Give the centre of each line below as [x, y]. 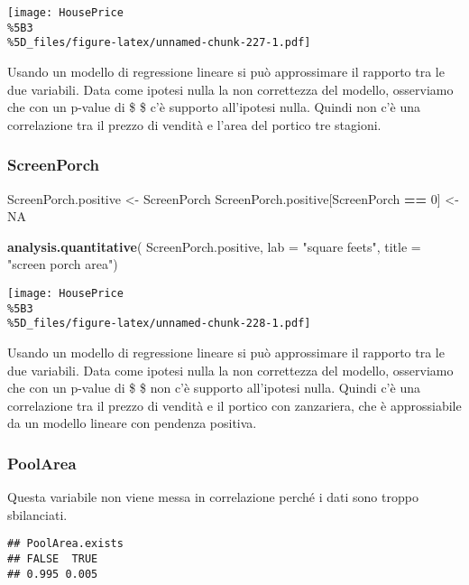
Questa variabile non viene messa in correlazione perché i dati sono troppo [213, 497]
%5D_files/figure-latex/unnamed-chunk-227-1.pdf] [159, 43]
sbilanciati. [37, 514]
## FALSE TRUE [53, 558]
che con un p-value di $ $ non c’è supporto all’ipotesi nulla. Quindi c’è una [214, 388]
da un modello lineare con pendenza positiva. [132, 423]
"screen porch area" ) [63, 264]
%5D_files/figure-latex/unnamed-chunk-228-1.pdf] [159, 324]
